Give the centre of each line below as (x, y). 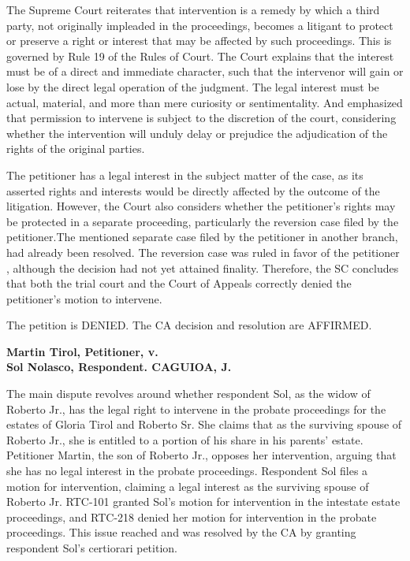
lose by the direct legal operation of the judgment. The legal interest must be (193, 86)
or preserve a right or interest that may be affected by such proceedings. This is (199, 41)
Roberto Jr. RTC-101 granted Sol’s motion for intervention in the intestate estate (203, 502)
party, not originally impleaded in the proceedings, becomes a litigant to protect (200, 25)
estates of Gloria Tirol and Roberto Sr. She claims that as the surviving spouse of (204, 424)
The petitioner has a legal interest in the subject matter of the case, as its (185, 175)
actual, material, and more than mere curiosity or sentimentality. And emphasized (205, 102)
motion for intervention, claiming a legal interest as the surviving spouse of (188, 486)
